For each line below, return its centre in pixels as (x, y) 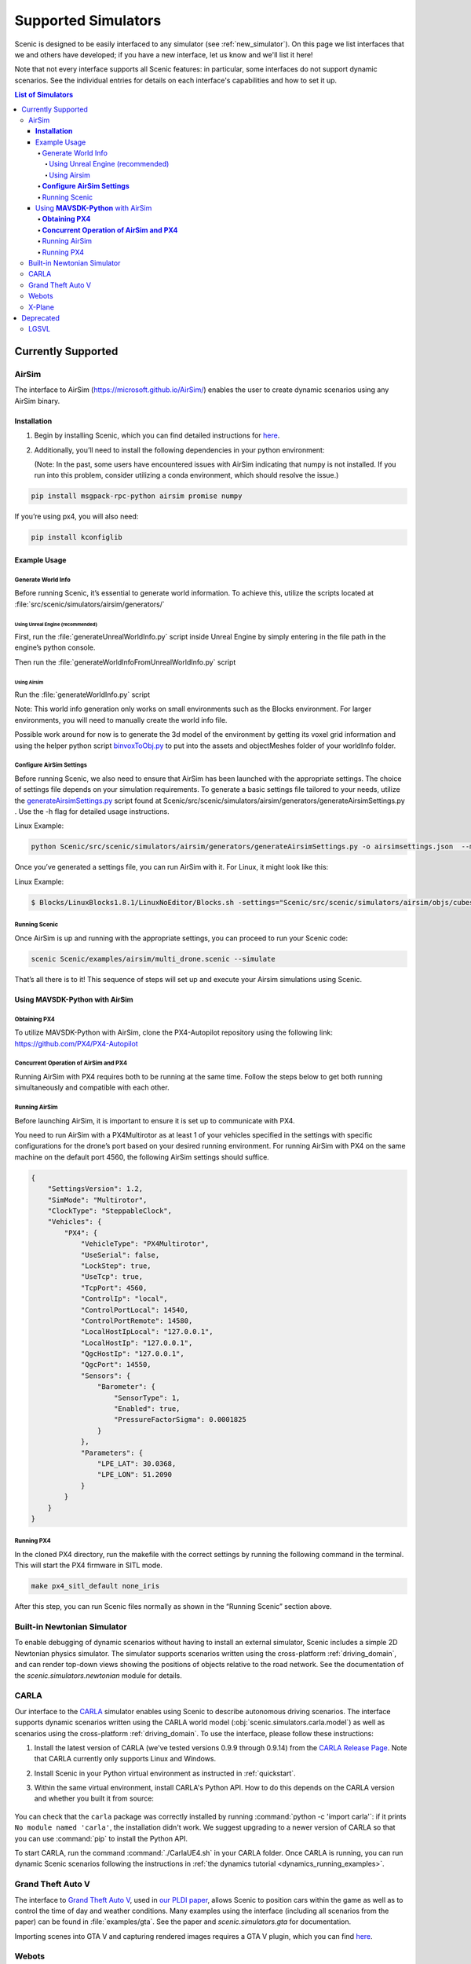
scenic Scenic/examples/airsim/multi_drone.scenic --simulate (153, 959)
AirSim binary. (37, 401)
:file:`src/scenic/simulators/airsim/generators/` (89, 604)
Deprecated (41, 317)
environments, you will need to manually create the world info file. (121, 720)
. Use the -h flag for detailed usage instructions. (92, 812)
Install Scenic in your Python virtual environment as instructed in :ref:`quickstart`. (165, 1773)
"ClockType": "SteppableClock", (110, 1211)
